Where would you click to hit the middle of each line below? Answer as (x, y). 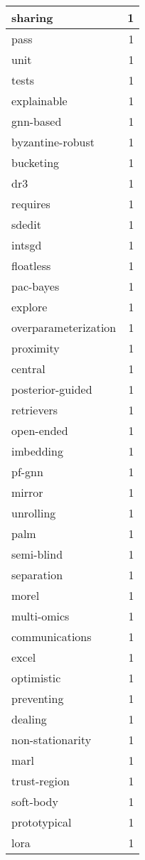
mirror (27, 492)
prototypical (42, 822)
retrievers (35, 410)
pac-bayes (36, 286)
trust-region (41, 781)
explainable (39, 101)
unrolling (34, 513)
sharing (32, 17)
